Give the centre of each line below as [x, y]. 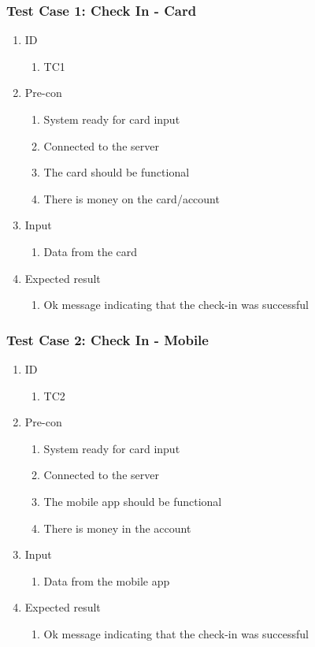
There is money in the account [117, 528]
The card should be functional [117, 172]
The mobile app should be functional [133, 501]
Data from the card [91, 251]
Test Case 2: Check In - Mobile [107, 339]
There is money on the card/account [132, 198]
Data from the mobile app [107, 580]
